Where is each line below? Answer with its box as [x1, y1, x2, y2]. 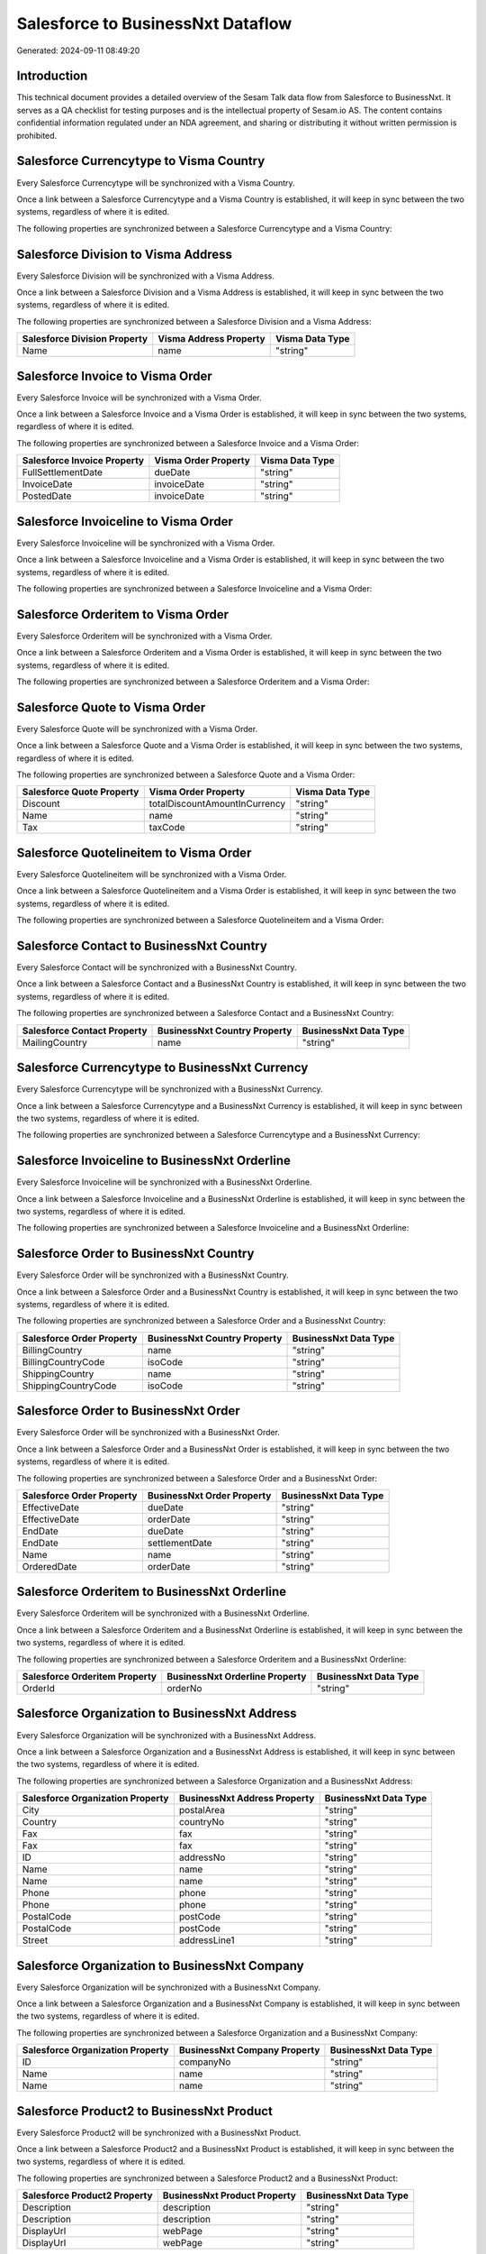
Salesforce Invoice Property [22, 454, 144, 467]
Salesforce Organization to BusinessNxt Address [16, 1706, 297, 1721]
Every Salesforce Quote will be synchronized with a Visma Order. [16, 723, 258, 734]
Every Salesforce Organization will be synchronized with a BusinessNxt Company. [16, 1982, 321, 1993]
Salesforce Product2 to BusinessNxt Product [16, 2103, 274, 2119]
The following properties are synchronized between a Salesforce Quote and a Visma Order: [16, 769, 355, 780]
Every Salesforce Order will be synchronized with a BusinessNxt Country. [16, 1269, 289, 1280]
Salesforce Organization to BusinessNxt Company [16, 1957, 305, 1974]
